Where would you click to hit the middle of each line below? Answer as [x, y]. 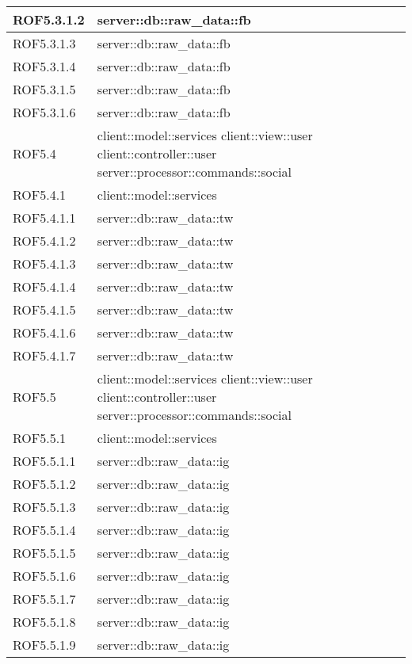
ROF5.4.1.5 [44, 309]
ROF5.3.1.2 [49, 19]
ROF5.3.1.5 [44, 89]
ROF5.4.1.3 [44, 263]
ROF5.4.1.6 [44, 332]
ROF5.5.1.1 [44, 461]
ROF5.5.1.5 [44, 553]
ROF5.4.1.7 [44, 355]
